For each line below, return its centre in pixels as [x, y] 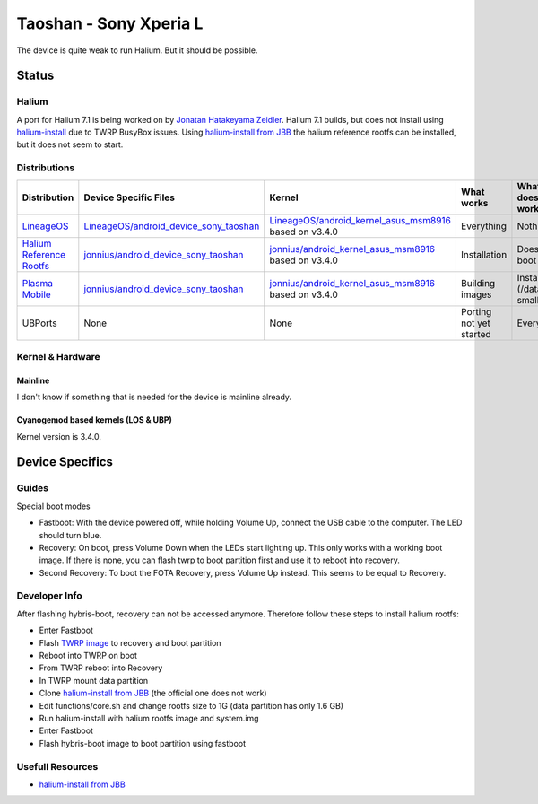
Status [35, 76]
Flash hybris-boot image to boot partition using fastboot [143, 743]
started [476, 334]
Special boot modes [53, 506]
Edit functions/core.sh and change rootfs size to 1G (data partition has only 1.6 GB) [191, 705]
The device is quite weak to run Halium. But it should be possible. [137, 50]
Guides [33, 488]
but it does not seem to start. [70, 144]
